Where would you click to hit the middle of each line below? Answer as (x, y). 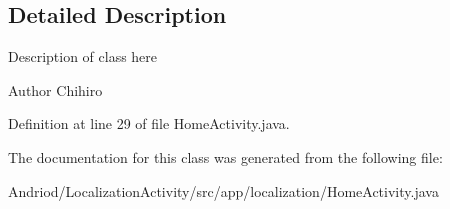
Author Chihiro (55, 89)
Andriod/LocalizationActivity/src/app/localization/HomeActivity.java (223, 190)
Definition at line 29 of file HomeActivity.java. (149, 123)
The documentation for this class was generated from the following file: (225, 156)
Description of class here (83, 56)
